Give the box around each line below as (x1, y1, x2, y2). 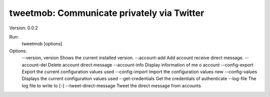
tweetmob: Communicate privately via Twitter (9, 7, 204, 18)
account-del (21, 62, 47, 68)
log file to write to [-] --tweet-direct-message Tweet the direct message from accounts (21, 83, 201, 89)
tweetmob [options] (21, 41, 62, 47)
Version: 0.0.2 (9, 25, 38, 31)
